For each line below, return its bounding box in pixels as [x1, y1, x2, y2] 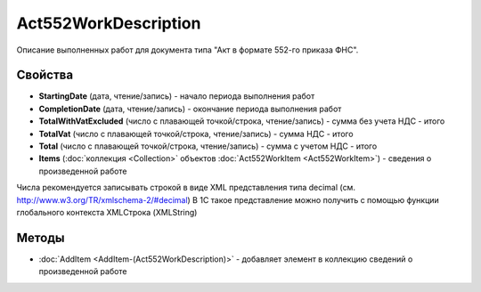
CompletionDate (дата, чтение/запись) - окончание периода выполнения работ [38, 103, 342, 114]
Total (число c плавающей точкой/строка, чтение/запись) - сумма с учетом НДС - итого [38, 141, 378, 151]
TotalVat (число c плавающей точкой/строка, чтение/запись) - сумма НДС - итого [38, 128, 354, 139]
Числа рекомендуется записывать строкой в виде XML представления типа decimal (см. [16, 182, 356, 193]
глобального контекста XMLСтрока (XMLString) [16, 207, 198, 217]
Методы [16, 230, 65, 245]
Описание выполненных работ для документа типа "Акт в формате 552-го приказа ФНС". [16, 45, 359, 55]
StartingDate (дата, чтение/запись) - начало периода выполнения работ [38, 91, 315, 101]
